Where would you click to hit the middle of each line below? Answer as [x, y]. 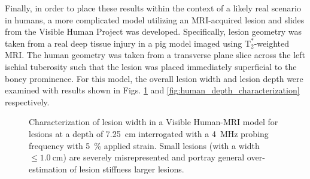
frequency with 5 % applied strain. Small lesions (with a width [144, 145]
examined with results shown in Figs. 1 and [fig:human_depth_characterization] [152, 90]
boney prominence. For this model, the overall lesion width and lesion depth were [154, 78]
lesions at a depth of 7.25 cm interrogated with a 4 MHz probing [149, 133]
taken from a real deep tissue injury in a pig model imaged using [124, 43]
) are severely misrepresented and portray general [154, 157]
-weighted [272, 43]
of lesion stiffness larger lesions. [127, 169]
